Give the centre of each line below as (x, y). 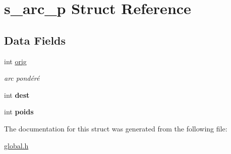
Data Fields (35, 40)
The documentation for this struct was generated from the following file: (116, 128)
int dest (17, 95)
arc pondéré (22, 78)
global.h (16, 145)
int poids (19, 112)
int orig (15, 61)
